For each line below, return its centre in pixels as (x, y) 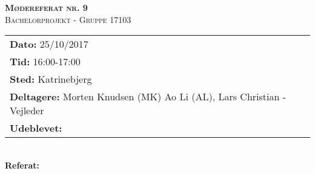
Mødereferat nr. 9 (46, 7)
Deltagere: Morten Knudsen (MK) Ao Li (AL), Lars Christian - (148, 97)
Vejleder (27, 111)
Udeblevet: (36, 128)
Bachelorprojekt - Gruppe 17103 (68, 19)
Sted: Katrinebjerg (51, 79)
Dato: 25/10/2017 (49, 44)
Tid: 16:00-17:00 (45, 62)
